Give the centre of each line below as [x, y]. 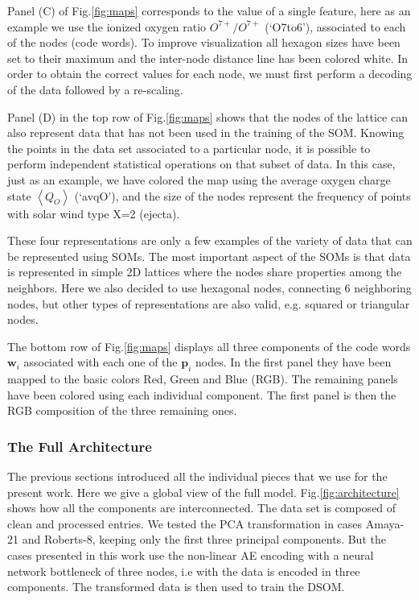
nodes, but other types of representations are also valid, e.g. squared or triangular [209, 303]
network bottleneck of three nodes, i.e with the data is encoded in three [184, 571]
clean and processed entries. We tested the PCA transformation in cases [185, 523]
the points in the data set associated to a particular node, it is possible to [189, 148]
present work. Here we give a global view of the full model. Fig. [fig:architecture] [203, 492]
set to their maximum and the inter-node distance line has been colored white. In [208, 58]
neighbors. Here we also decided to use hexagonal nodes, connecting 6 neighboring [209, 287]
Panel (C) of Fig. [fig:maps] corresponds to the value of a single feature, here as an [209, 10]
